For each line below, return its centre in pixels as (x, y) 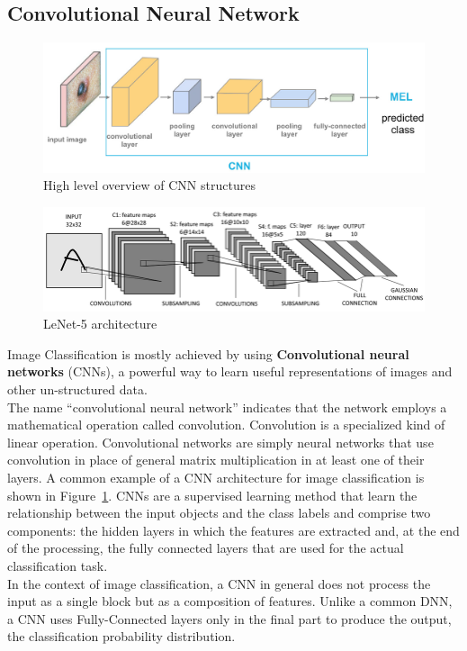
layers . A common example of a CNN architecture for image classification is (216, 477)
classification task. (58, 565)
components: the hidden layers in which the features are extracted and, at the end (233, 530)
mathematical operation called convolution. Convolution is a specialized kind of (226, 425)
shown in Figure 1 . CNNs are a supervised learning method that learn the (212, 495)
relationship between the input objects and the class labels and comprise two (219, 513)
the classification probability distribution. (121, 636)
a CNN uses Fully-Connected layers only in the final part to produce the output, (229, 618)
